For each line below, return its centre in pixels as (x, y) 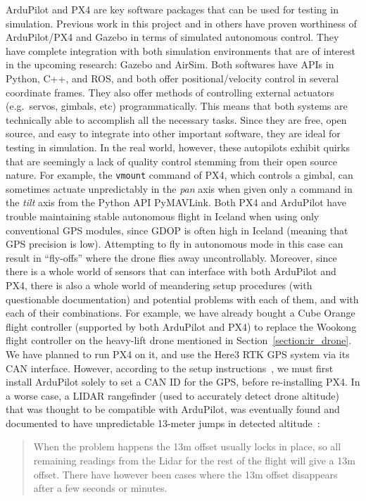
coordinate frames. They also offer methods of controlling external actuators (170, 92)
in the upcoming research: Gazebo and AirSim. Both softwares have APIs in (170, 64)
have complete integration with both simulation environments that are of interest (181, 50)
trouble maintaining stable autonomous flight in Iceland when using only (163, 216)
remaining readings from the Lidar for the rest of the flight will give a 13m (194, 461)
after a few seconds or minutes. (100, 488)
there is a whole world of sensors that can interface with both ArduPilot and (171, 271)
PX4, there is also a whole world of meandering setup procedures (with (159, 285)
